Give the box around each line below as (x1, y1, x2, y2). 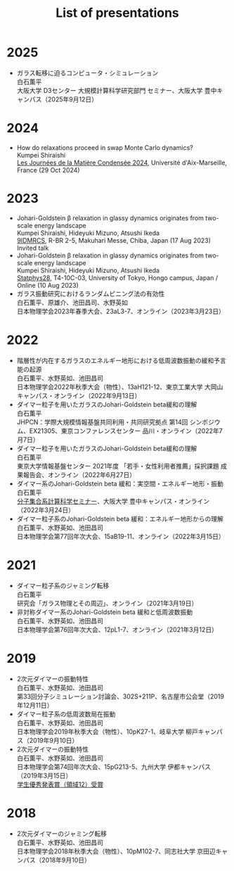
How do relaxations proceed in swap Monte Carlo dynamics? (16, 143, 194, 152)
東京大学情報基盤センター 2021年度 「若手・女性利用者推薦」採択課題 (16, 462, 219, 470)
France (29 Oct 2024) (16, 165, 80, 174)
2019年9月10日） (29, 736, 79, 744)
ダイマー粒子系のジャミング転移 (16, 581, 110, 590)
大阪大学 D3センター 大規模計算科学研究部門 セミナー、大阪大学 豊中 (16, 86, 217, 94)
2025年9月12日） (47, 95, 98, 103)
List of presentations (55, 5, 180, 21)
